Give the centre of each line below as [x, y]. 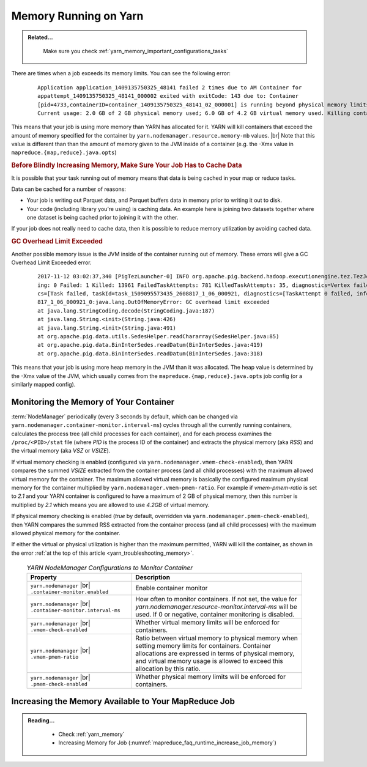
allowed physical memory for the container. [66, 533]
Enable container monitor [172, 588]
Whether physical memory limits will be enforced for [210, 676]
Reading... [41, 720]
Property [44, 577]
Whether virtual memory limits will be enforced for [208, 622]
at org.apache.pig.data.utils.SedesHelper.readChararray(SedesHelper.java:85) [158, 337]
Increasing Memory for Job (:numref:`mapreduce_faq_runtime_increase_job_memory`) [167, 743]
